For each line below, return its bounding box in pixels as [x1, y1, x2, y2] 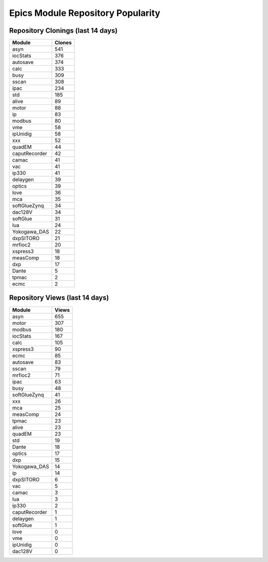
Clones [55, 39, 72, 46]
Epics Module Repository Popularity [9, 7, 161, 18]
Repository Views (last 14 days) [9, 294, 109, 302]
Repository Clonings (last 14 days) [9, 26, 118, 35]
